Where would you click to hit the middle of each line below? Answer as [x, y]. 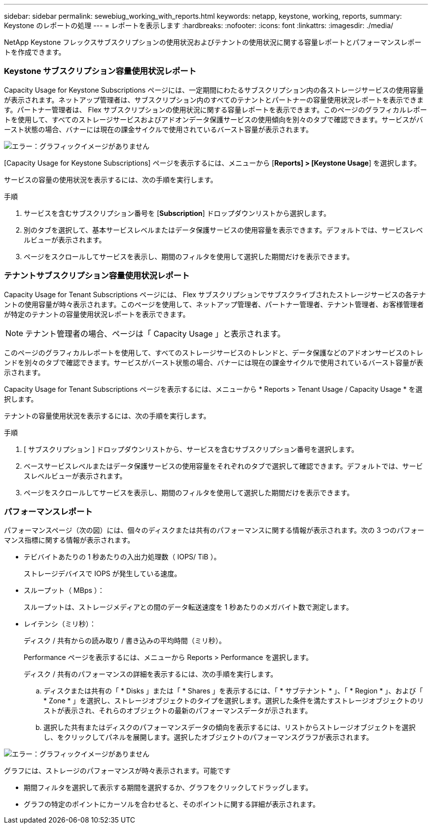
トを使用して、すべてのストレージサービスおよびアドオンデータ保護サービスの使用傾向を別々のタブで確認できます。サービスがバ [214, 119]
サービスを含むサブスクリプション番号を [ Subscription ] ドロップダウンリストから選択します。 [177, 213]
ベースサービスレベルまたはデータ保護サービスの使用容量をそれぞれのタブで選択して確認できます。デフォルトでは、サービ [223, 466]
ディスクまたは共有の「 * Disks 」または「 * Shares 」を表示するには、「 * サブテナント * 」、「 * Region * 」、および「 [233, 691]
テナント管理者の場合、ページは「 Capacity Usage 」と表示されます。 [155, 333]
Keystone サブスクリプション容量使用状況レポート [100, 71]
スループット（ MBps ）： [64, 590]
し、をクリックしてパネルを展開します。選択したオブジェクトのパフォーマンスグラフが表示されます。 [208, 737]
